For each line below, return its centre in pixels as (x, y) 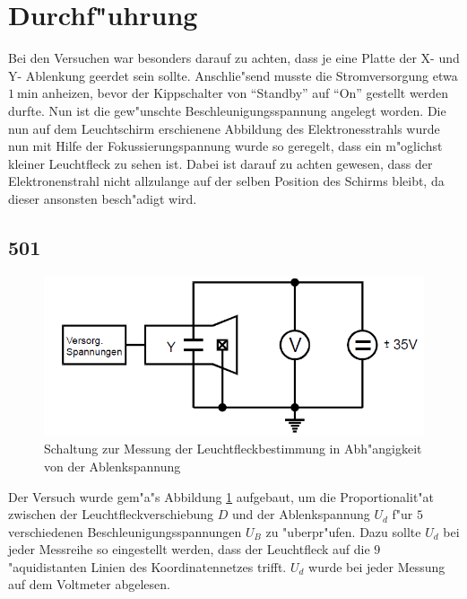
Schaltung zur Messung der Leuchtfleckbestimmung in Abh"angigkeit (233, 449)
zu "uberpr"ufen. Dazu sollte (343, 531)
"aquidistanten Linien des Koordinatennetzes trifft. (147, 566)
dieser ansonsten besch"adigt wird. (103, 198)
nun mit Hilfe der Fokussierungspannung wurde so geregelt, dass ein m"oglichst (225, 146)
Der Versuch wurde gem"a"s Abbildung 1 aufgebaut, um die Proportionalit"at (221, 496)
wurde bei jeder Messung (377, 566)
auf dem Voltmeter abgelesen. (89, 584)
